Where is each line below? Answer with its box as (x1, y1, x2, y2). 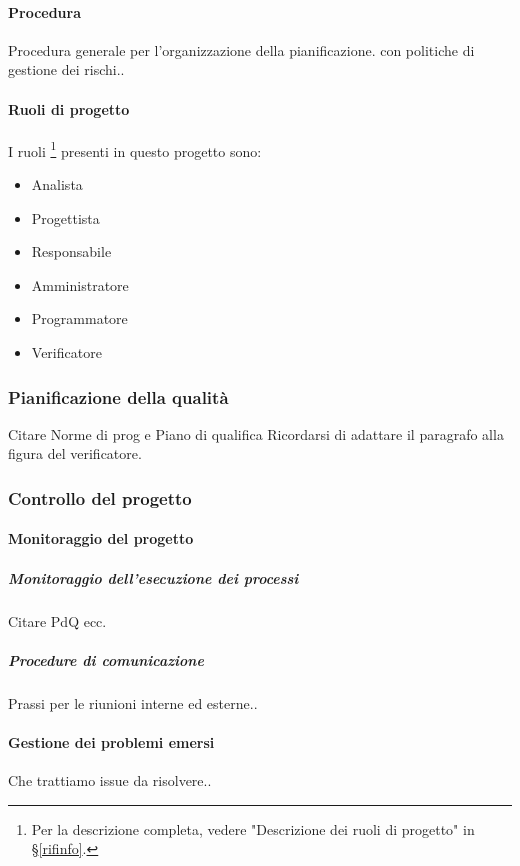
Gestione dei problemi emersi (8, 731, 215, 752)
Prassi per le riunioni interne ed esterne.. (8, 692, 258, 713)
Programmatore (31, 308, 128, 329)
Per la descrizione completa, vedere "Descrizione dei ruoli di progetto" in (31, 818, 475, 839)
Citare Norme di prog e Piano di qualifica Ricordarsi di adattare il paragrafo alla (8, 423, 504, 444)
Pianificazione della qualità (8, 384, 229, 409)
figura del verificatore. (8, 443, 142, 464)
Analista (31, 174, 83, 195)
